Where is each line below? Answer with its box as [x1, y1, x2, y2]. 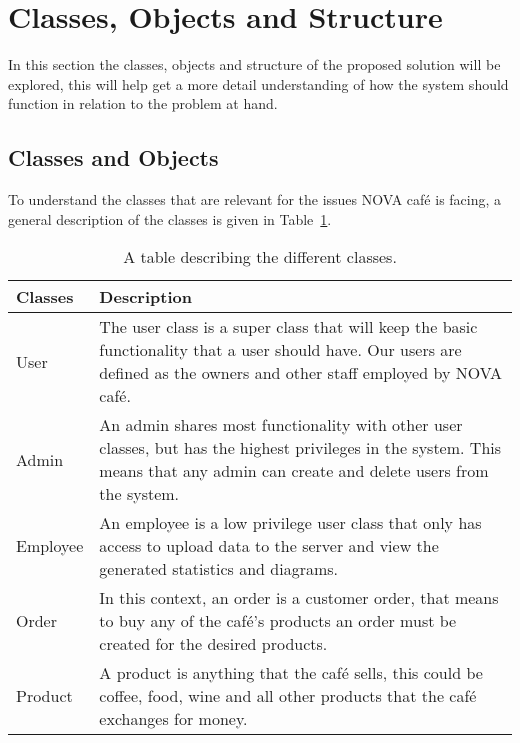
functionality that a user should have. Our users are [99, 338, 462, 362]
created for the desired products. [99, 632, 328, 656]
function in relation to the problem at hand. [8, 93, 278, 114]
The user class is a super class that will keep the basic [99, 315, 478, 339]
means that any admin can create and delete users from [99, 459, 489, 483]
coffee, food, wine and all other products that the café [99, 684, 477, 708]
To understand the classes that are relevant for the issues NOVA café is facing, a [8, 189, 502, 210]
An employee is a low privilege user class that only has [99, 511, 482, 535]
